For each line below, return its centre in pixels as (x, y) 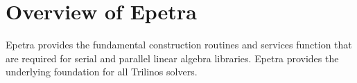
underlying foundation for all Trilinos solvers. (102, 72)
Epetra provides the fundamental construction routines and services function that (179, 45)
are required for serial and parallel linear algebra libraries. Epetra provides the (172, 58)
